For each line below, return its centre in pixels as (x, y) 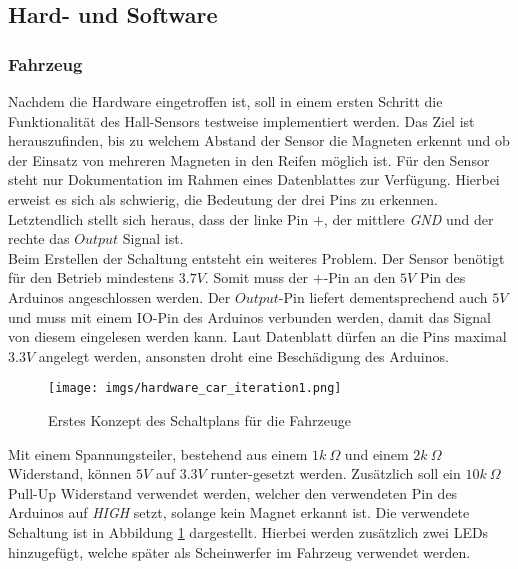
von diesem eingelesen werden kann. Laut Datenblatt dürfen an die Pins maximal (257, 336)
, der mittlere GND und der (408, 218)
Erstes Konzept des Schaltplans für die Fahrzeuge (199, 419)
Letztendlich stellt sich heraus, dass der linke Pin (158, 218)
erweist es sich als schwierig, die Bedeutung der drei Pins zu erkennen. (223, 198)
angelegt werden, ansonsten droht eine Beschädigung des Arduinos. (243, 355)
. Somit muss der (256, 277)
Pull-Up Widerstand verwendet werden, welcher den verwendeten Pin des (233, 492)
